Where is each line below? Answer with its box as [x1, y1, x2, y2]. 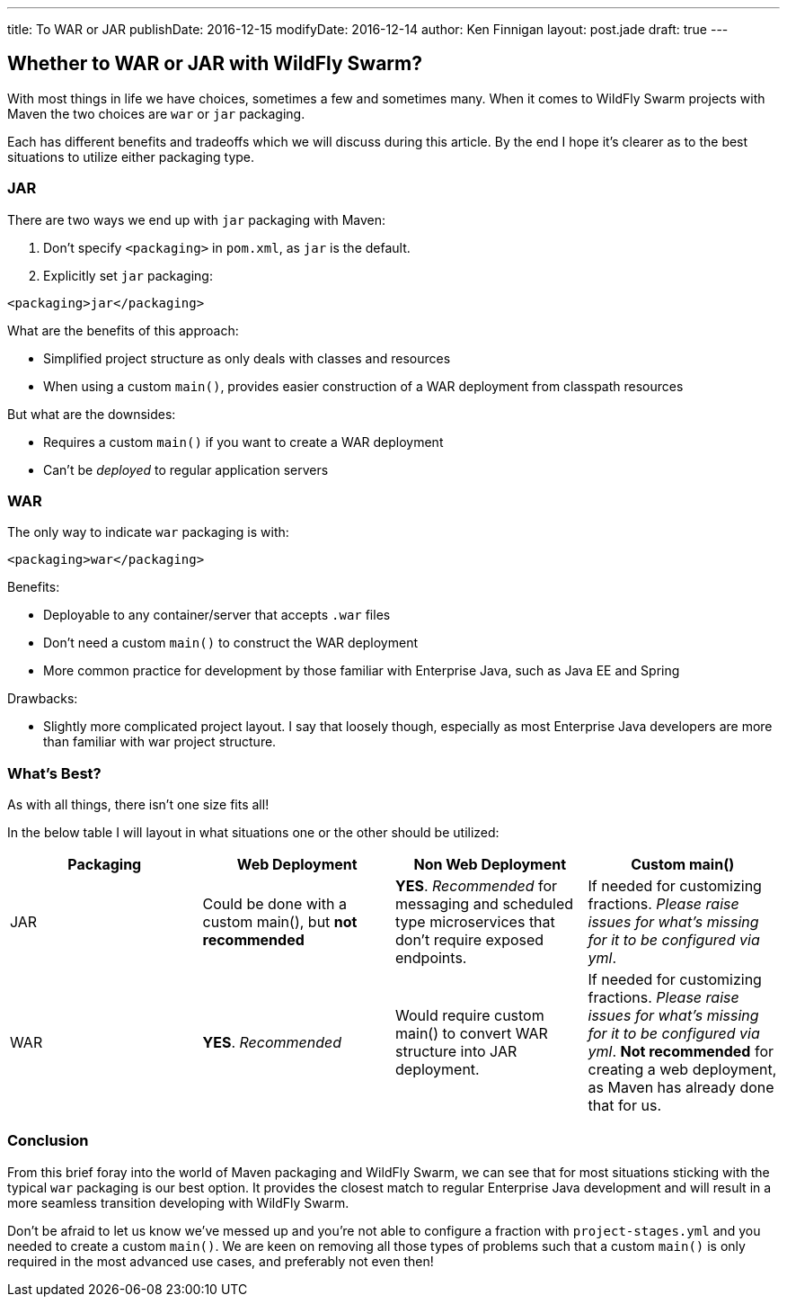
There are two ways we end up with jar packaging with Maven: [7, 211, 386, 228]
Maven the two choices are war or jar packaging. [7, 105, 305, 121]
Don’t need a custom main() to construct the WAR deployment [43, 635, 419, 651]
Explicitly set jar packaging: [43, 267, 213, 283]
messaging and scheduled [395, 895, 574, 914]
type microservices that [395, 913, 555, 932]
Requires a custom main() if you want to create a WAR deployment [43, 433, 444, 450]
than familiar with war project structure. [43, 734, 277, 750]
